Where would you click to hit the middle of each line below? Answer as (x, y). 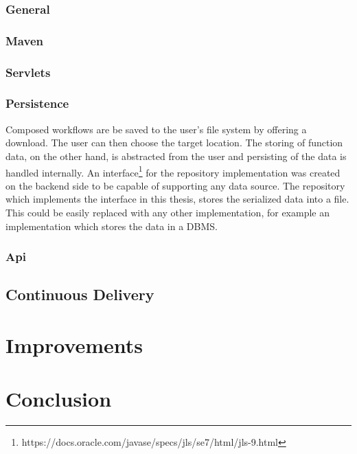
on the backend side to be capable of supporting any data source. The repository (175, 185)
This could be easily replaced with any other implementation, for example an (168, 212)
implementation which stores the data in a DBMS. (112, 226)
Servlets (28, 72)
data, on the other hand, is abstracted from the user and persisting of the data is (176, 156)
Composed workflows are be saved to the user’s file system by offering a (156, 129)
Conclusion (59, 399)
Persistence (37, 103)
